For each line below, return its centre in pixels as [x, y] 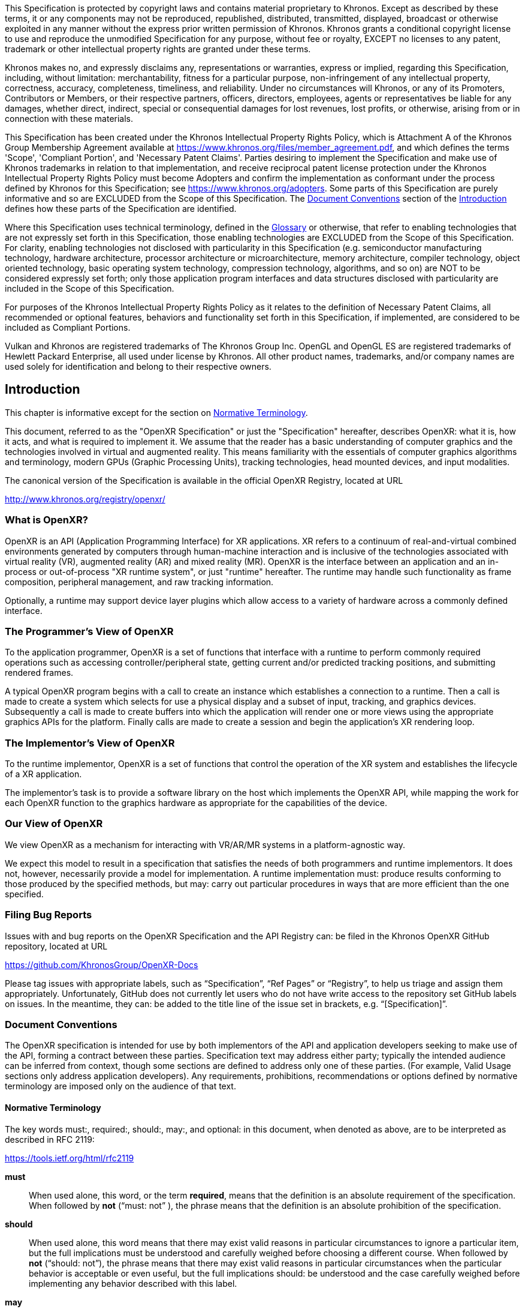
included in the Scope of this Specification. [90, 288]
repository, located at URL [56, 946]
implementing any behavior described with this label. [133, 1283]
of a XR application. [43, 774]
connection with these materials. [69, 119]
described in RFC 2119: [50, 1139]
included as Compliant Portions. [68, 327]
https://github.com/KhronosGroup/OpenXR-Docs [102, 964]
